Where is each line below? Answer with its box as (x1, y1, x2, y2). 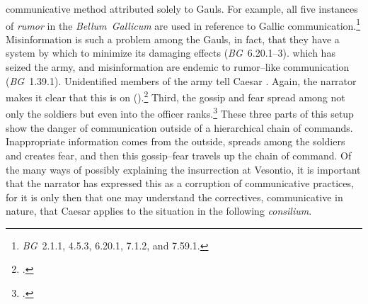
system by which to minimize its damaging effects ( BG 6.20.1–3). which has (6, 45, 335, 60)
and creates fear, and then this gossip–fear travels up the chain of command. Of (6, 147, 352, 162)
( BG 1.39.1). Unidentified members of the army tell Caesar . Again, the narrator (6, 73, 357, 88)
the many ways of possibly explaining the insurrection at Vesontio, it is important (6, 162, 361, 176)
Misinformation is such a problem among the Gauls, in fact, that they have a (6, 31, 340, 46)
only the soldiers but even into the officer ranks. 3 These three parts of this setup (6, 104, 354, 121)
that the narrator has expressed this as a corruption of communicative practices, (6, 176, 354, 191)
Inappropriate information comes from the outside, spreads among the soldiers (6, 134, 345, 149)
